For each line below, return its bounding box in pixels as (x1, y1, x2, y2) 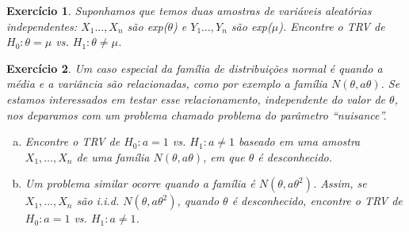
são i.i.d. (76, 192, 120, 209)
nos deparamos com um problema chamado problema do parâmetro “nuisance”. (6, 106, 387, 123)
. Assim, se (312, 175, 367, 192)
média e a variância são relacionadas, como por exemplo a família (6, 75, 327, 92)
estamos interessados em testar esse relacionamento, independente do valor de (6, 90, 386, 107)
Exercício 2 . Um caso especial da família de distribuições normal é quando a (6, 59, 383, 76)
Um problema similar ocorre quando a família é (25, 175, 255, 192)
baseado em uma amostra (238, 133, 361, 150)
